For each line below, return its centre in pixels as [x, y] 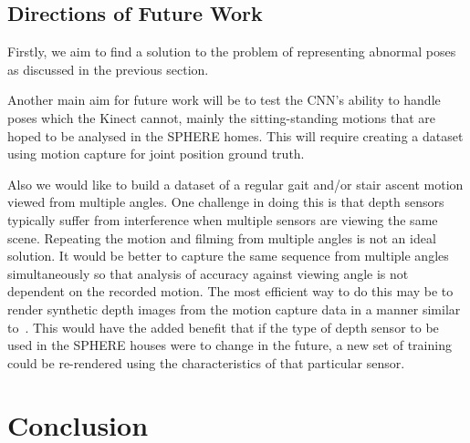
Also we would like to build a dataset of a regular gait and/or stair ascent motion [235, 184]
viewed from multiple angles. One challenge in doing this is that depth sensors [226, 202]
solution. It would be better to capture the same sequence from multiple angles [228, 256]
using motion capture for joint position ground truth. [156, 154]
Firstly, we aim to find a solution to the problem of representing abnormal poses [232, 52]
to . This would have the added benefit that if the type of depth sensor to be [223, 327]
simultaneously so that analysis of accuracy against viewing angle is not [208, 273]
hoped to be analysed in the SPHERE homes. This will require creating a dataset [235, 135]
